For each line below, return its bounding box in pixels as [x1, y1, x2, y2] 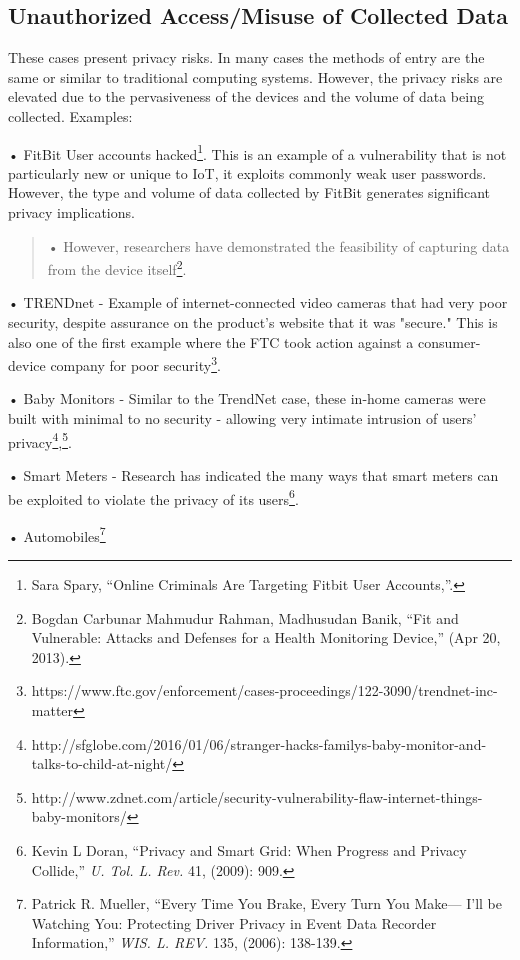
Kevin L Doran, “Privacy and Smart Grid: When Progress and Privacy [31, 839, 467, 860]
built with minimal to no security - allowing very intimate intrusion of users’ [8, 408, 477, 429]
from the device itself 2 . [47, 256, 187, 279]
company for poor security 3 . [50, 352, 221, 375]
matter [31, 699, 74, 720]
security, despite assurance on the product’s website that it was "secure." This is [8, 312, 498, 333]
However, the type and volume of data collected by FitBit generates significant [8, 182, 491, 203]
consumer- [417, 331, 481, 352]
